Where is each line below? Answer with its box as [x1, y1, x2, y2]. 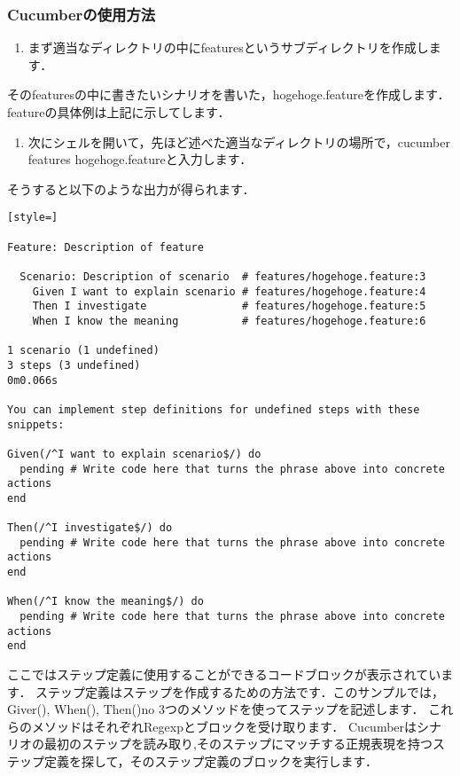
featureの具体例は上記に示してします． [7, 103, 230, 121]
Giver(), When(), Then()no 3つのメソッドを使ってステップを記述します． [7, 700, 425, 718]
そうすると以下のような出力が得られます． [7, 179, 255, 198]
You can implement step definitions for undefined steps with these [7, 403, 420, 416]
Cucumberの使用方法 [7, 3, 156, 25]
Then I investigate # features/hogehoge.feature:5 [32, 300, 426, 313]
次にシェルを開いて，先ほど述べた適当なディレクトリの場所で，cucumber [27, 132, 451, 151]
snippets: [7, 418, 65, 431]
